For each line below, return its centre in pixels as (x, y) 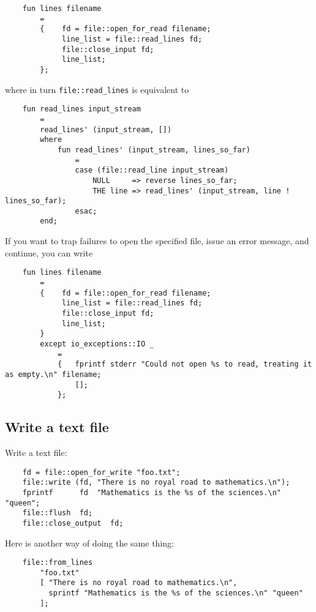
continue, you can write (49, 252)
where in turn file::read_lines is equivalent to (97, 89)
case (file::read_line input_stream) (152, 170)
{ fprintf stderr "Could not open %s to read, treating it (185, 364)
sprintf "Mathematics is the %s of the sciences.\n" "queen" (176, 593)
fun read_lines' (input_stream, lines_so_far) (154, 150)
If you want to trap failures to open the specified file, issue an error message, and (157, 241)
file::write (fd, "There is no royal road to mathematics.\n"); (156, 483)
